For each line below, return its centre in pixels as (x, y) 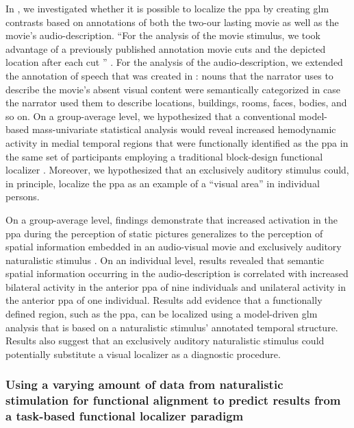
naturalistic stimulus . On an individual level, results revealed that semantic (165, 260)
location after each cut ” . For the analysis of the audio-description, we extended (174, 62)
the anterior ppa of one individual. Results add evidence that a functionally (164, 300)
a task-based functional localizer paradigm (125, 416)
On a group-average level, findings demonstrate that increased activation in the (172, 219)
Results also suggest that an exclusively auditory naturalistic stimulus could (165, 341)
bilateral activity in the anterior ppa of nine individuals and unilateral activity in (176, 286)
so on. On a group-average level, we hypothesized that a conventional (151, 116)
